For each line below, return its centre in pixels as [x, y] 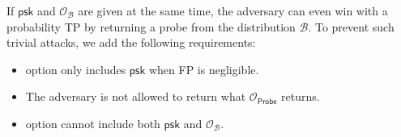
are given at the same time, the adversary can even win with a [233, 10]
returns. [301, 96]
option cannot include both [93, 123]
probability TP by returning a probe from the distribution [151, 26]
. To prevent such [351, 26]
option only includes [76, 69]
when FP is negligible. [204, 69]
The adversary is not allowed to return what [136, 96]
